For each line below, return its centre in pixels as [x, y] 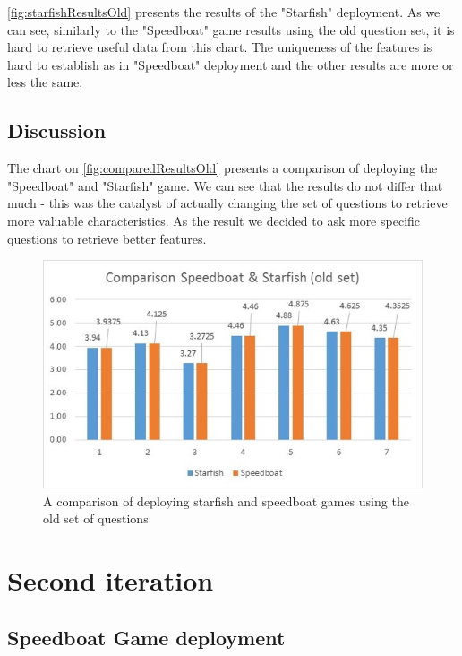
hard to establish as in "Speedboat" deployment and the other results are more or [231, 64]
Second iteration [111, 579]
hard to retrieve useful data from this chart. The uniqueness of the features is [220, 47]
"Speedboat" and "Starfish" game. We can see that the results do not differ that [225, 185]
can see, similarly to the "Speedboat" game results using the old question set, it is [231, 29]
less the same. [45, 82]
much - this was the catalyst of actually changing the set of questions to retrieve [227, 203]
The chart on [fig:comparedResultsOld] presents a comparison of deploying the [222, 168]
